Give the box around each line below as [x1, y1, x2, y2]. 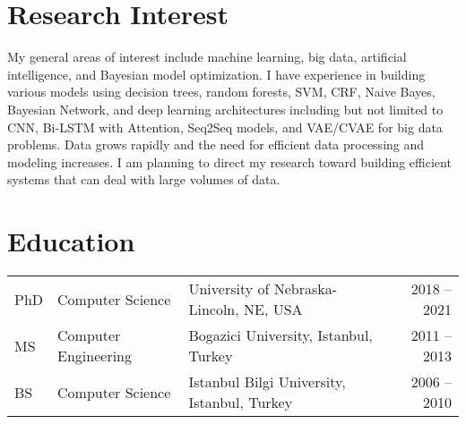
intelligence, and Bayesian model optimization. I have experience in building [7, 64, 426, 83]
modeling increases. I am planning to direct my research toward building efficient [7, 152, 452, 171]
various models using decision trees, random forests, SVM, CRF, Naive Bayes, [7, 82, 436, 101]
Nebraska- [273, 278, 338, 299]
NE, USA [244, 299, 303, 319]
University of [188, 278, 270, 299]
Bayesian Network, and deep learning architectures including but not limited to [7, 99, 444, 118]
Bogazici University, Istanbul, [188, 325, 373, 345]
